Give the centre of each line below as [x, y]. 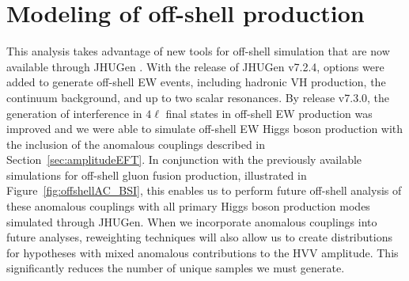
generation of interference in [74, 113]
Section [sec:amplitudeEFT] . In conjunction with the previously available [184, 159]
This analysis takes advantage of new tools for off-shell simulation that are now [198, 51]
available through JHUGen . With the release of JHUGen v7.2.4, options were [195, 66]
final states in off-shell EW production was [269, 113]
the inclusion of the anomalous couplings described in [136, 144]
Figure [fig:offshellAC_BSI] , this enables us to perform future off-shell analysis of [204, 190]
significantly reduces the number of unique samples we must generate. [176, 268]
